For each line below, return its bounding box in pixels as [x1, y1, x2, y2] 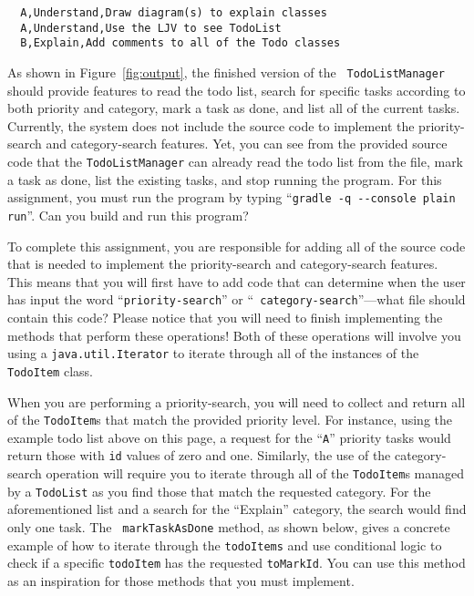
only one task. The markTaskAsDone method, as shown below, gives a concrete [7, 517, 450, 536]
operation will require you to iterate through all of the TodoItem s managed [46, 464, 465, 483]
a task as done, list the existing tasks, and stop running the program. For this [7, 170, 442, 189]
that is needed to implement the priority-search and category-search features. [7, 254, 438, 273]
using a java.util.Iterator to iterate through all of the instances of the [7, 344, 419, 363]
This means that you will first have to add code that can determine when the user [7, 272, 466, 291]
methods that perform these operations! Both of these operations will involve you [7, 325, 461, 344]
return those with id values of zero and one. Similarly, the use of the [7, 446, 391, 465]
